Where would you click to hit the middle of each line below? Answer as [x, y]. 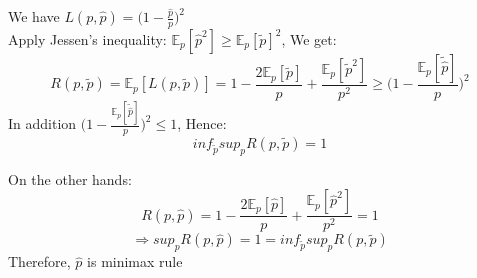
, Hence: [202, 123]
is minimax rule [135, 261]
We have [34, 16]
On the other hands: [70, 178]
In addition [42, 123]
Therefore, [39, 261]
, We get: [309, 38]
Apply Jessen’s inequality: [87, 38]
